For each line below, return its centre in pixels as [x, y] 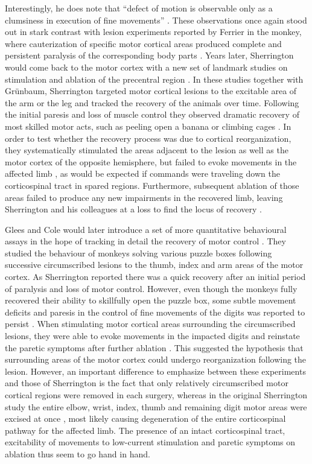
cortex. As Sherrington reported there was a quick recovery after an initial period [155, 277]
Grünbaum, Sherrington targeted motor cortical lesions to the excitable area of [151, 91]
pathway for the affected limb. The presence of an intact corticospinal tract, [145, 430]
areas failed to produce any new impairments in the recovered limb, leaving [144, 197]
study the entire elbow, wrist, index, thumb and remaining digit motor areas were [156, 406]
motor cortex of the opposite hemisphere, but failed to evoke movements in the [151, 161]
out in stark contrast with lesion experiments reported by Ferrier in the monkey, [153, 32]
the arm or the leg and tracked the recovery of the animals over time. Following [152, 102]
